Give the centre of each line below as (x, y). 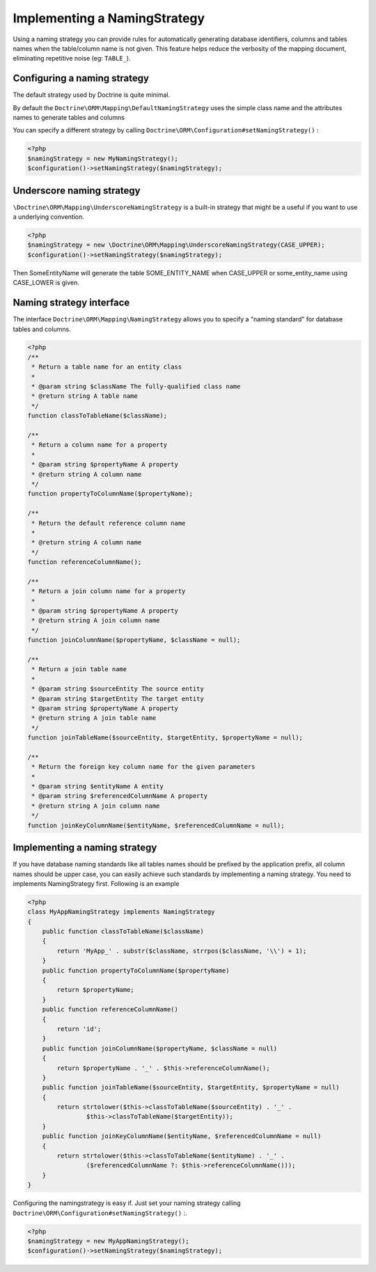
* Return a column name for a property (99, 445)
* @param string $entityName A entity (97, 787)
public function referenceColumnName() (110, 1010)
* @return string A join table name (94, 718)
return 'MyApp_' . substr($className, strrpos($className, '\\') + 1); (182, 951)
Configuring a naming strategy (81, 78)
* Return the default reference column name (109, 523)
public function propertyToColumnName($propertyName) (136, 970)
